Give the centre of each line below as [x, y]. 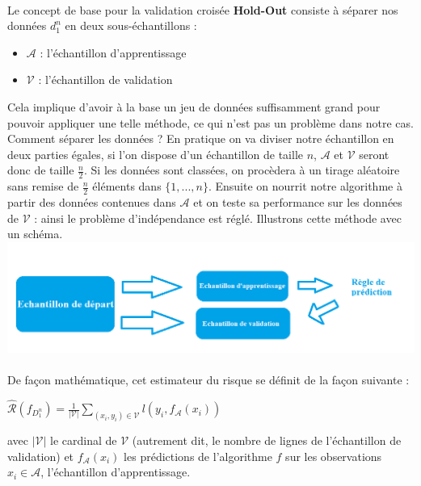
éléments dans [127, 186]
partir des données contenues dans [92, 202]
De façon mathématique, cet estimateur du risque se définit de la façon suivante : [208, 380]
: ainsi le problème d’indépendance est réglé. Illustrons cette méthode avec [218, 218]
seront [374, 154]
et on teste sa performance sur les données [298, 202]
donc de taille [41, 170]
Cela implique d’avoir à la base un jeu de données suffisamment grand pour [194, 106]
